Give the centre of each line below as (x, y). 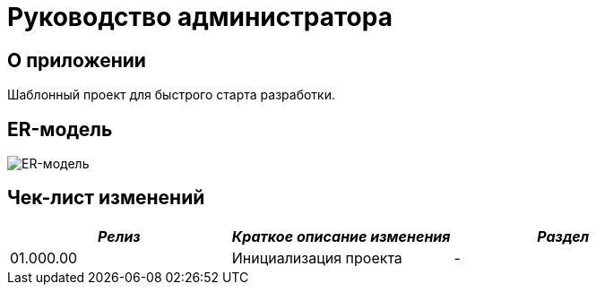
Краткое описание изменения (341, 236)
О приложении (77, 60)
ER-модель (60, 129)
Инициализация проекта (317, 258)
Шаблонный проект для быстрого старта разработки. (171, 95)
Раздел (563, 236)
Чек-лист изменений (106, 198)
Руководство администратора (200, 17)
